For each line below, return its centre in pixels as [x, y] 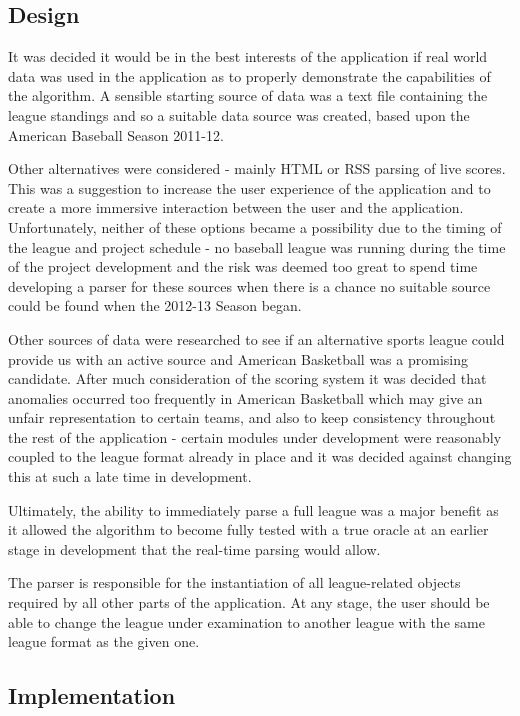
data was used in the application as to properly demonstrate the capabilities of [249, 75]
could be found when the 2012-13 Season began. [155, 305]
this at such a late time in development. [130, 476]
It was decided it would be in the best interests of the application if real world [248, 56]
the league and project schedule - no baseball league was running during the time [257, 246]
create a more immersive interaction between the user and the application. [236, 207]
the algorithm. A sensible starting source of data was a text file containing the [248, 95]
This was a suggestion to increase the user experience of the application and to [249, 187]
